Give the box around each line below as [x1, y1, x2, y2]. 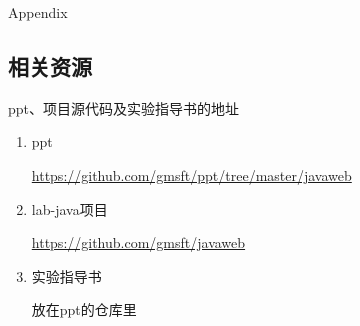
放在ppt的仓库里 [31, 299, 137, 320]
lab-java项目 [31, 198, 108, 219]
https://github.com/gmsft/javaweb [31, 232, 246, 253]
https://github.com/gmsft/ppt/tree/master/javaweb [31, 164, 352, 185]
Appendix [8, 2, 68, 22]
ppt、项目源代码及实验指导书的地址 [8, 97, 240, 118]
